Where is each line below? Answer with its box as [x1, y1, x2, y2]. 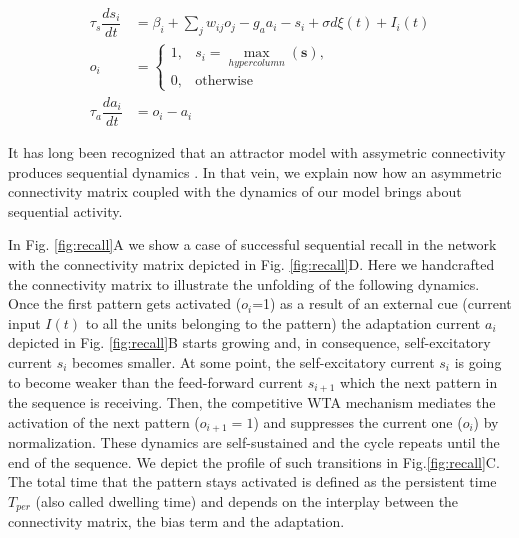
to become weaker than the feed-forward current [8, 371, 303, 392]
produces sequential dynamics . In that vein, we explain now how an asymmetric [8, 161, 502, 182]
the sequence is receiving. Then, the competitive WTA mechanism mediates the [8, 391, 496, 412]
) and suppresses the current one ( [253, 411, 463, 432]
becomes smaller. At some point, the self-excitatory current [72, 351, 435, 372]
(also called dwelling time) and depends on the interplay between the [35, 490, 459, 511]
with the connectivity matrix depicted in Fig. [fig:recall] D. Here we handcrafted [8, 253, 495, 274]
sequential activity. [8, 200, 123, 221]
